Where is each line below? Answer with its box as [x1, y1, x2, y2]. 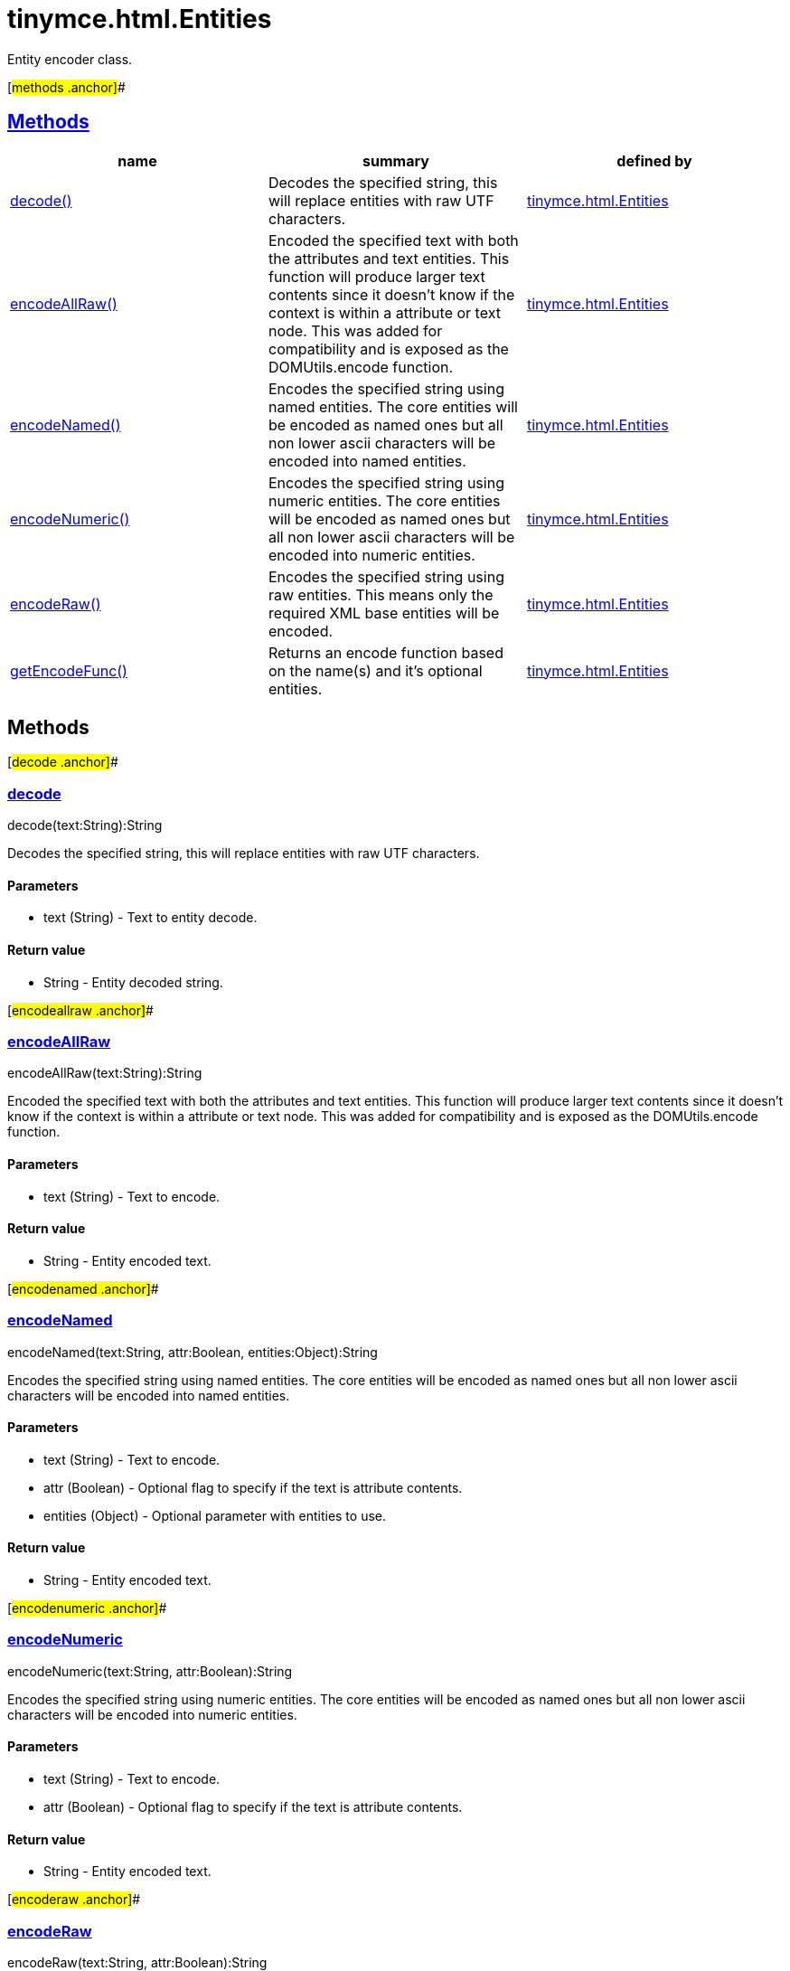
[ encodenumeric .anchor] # [7, 1600, 167, 1616]
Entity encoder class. [7, 51, 133, 67]
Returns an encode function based [268, 643, 503, 662]
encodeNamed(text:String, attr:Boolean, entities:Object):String [7, 1344, 378, 1360]
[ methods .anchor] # [7, 79, 126, 95]
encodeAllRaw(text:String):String [7, 1065, 202, 1081]
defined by [616, 151, 692, 170]
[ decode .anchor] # [7, 754, 118, 770]
